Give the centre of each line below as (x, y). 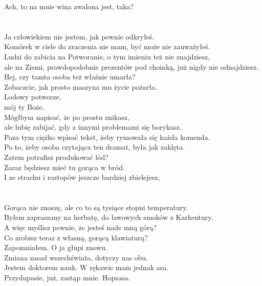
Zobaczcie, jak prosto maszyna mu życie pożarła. (81, 86)
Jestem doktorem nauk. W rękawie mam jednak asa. (86, 267)
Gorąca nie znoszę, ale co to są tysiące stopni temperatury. (96, 207)
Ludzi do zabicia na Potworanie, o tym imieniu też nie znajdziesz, (107, 56)
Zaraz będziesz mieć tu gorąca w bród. (64, 167)
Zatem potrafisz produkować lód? (56, 157)
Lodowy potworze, (33, 97)
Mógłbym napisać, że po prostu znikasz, (67, 117)
